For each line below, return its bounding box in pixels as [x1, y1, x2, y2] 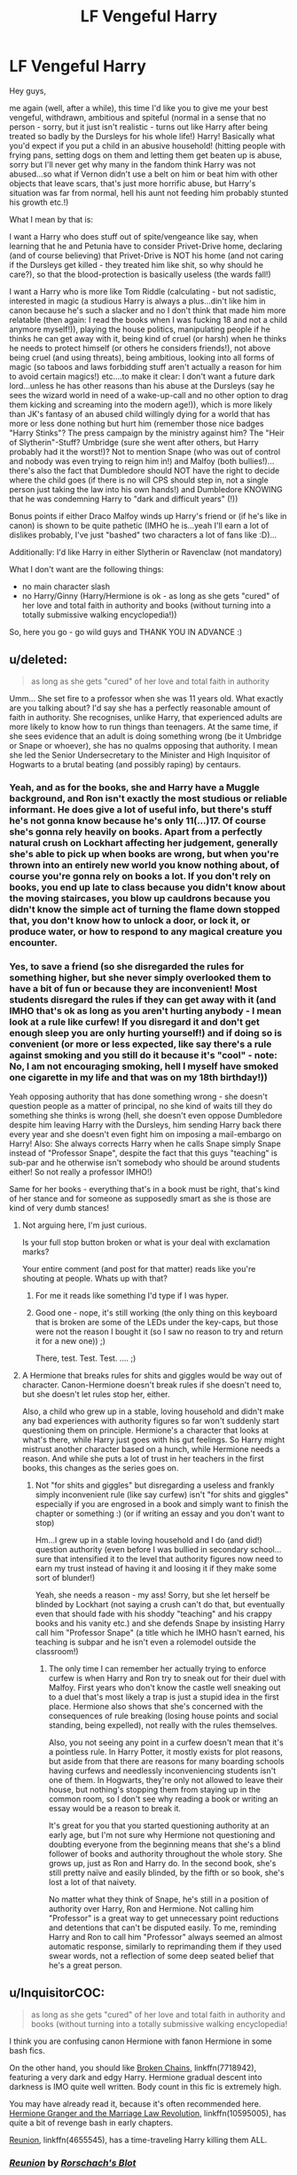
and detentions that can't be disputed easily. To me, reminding [48, 1922, 277, 1933]
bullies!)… [238, 455, 275, 467]
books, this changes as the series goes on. [21, 1462, 179, 1473]
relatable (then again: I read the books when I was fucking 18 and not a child [9, 314, 288, 325]
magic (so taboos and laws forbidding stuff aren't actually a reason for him [9, 361, 282, 372]
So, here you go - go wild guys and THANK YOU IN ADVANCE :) [9, 626, 243, 637]
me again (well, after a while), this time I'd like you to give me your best [9, 102, 269, 113]
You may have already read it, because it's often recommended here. [9, 2098, 262, 2108]
